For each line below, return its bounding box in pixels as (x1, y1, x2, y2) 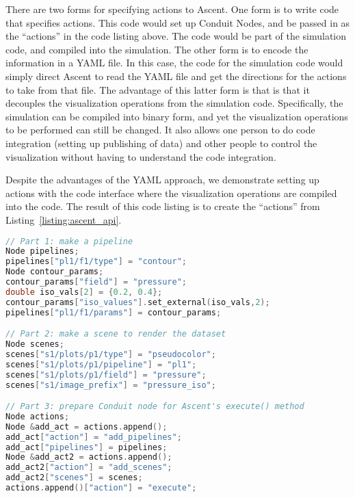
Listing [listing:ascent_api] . (5, 212, 122, 226)
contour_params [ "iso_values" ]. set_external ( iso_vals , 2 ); (5, 297, 270, 307)
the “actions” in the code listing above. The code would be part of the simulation (5, 29, 347, 43)
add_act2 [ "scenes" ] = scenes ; (5, 473, 143, 483)
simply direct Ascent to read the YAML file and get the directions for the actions (5, 68, 347, 83)
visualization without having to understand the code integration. (5, 149, 276, 163)
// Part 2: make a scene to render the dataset (5, 329, 226, 339)
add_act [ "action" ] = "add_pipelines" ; (5, 432, 182, 442)
